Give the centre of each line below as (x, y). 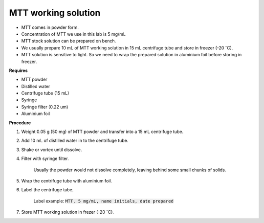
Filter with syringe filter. (45, 158)
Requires (18, 70)
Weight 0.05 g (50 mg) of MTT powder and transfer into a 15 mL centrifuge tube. (102, 132)
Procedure (20, 123)
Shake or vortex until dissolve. (52, 150)
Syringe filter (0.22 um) (45, 107)
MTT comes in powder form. (50, 27)
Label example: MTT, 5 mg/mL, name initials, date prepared (103, 201)
